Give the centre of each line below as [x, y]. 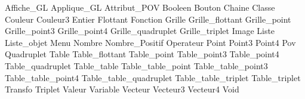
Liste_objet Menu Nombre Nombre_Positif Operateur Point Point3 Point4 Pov [150, 42]
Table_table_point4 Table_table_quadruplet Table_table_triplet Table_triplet [153, 77]
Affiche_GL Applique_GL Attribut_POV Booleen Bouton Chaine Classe [140, 7]
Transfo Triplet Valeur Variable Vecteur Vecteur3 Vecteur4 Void [122, 89]
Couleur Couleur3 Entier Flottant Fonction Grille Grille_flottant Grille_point [148, 19]
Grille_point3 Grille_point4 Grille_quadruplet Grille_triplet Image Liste [140, 31]
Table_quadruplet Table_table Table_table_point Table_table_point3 [136, 65]
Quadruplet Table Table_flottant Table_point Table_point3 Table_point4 [142, 54]
